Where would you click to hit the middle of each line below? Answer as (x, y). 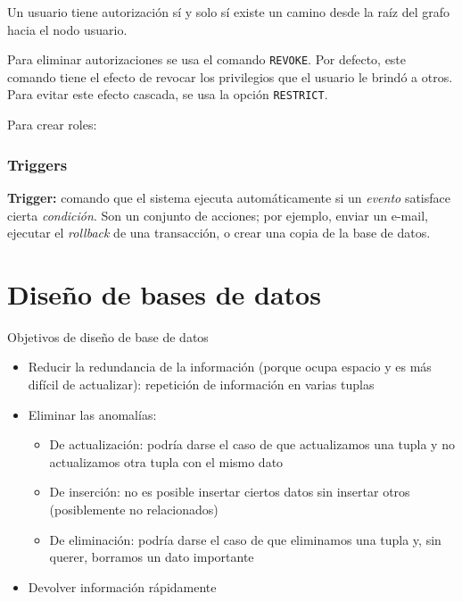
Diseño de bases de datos (164, 293)
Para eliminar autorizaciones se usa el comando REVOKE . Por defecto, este (207, 59)
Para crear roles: (52, 125)
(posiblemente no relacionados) (134, 509)
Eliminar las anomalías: (92, 414)
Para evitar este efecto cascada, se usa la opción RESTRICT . (168, 94)
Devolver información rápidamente (122, 586)
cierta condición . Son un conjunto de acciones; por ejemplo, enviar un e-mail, (218, 215)
